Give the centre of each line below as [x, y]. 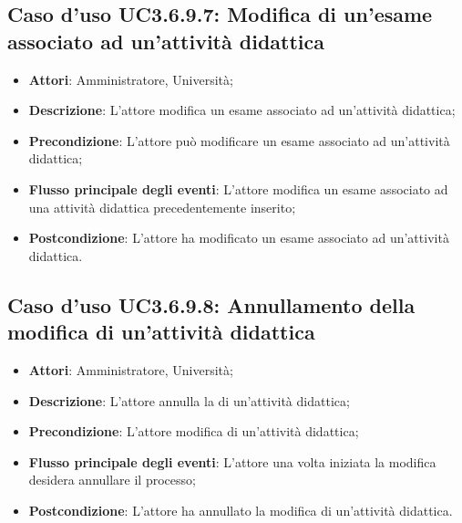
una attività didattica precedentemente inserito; [162, 207]
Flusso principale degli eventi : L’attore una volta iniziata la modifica [232, 461]
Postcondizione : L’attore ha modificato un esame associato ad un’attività [239, 238]
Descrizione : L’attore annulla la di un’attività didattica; [189, 400]
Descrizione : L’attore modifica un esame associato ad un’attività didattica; [242, 110]
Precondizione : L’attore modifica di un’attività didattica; [194, 431]
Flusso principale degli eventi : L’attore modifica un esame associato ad [238, 188]
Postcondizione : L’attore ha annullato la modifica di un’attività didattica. [241, 510]
